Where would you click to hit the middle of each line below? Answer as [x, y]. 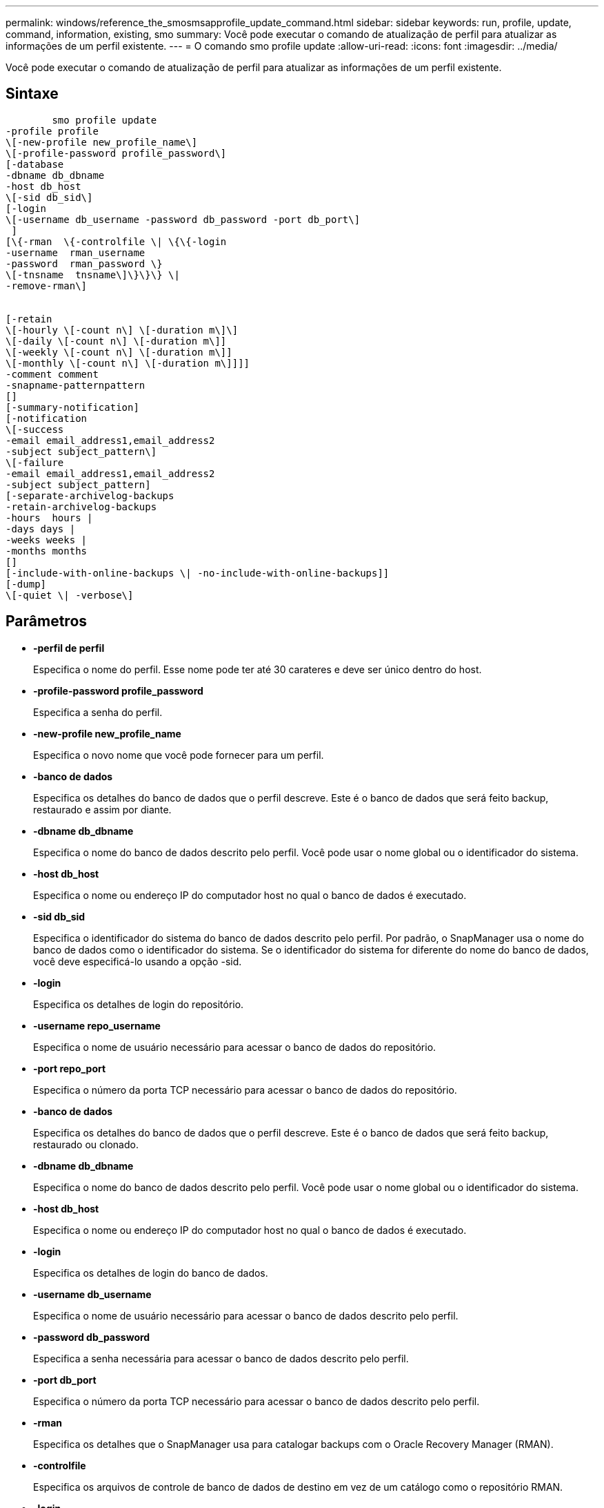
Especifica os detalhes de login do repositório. [139, 1004]
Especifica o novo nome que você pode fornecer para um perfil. [179, 755]
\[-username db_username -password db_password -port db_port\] [183, 219]
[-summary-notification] [72, 407]
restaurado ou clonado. [86, 1144]
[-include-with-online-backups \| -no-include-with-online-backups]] [198, 573]
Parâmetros [47, 621]
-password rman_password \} [84, 263]
